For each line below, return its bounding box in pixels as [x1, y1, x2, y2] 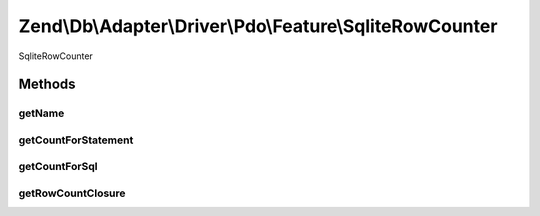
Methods [18, 76, 76, 93]
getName [18, 106, 65, 120]
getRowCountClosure [18, 186, 126, 200]
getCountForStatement [18, 133, 134, 147]
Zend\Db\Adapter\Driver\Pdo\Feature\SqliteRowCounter [18, 15, 498, 37]
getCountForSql [18, 160, 98, 174]
